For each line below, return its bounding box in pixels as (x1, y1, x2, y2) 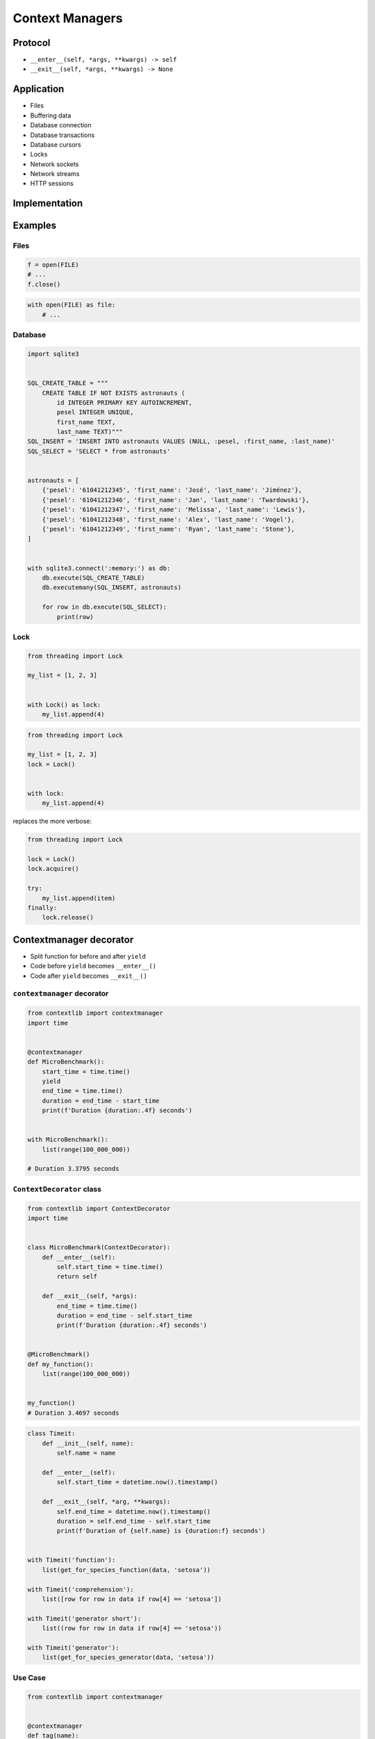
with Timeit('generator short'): (27, 1614, 142, 1622)
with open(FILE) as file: (27, 301, 116, 309)
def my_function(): (27, 1360, 94, 1368)
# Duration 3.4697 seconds (27, 1409, 119, 1417)
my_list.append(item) (42, 894, 116, 902)
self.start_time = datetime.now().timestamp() (56, 1478, 218, 1486)
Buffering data (30, 111, 72, 120)
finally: (27, 904, 58, 911)
